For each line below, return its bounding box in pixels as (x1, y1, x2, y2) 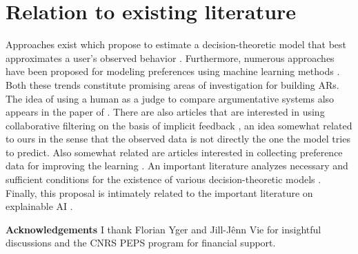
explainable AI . (6, 199, 73, 213)
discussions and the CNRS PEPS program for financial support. (6, 235, 276, 250)
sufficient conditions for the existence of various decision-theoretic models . (6, 172, 321, 187)
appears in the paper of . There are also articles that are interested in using (6, 105, 325, 119)
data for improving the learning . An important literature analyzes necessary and (6, 158, 348, 173)
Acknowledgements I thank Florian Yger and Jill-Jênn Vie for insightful (6, 222, 321, 236)
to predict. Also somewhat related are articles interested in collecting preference (6, 145, 343, 159)
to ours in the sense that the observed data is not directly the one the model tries (6, 131, 350, 146)
